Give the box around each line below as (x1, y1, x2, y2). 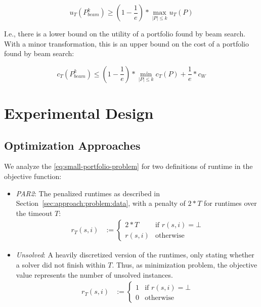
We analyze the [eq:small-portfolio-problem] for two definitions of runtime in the (4, 161, 253, 171)
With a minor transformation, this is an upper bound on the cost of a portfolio (4, 38, 249, 49)
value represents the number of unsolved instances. (16, 269, 173, 280)
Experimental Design (4, 102, 154, 123)
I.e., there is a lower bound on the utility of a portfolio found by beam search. (4, 28, 246, 38)
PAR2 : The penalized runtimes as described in (16, 188, 160, 198)
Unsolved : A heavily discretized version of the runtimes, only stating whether (16, 249, 254, 260)
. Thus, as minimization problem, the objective (112, 259, 257, 270)
